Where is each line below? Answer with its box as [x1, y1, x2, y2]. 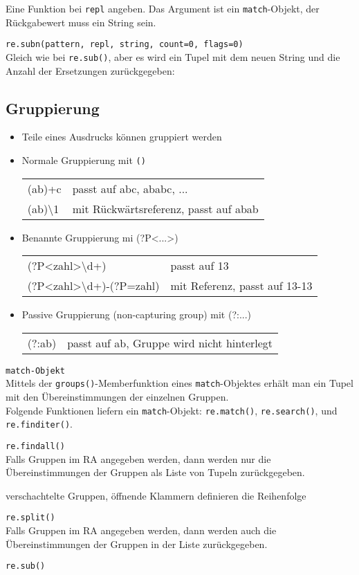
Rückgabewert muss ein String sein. [6, 15, 156, 29]
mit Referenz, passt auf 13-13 [170, 277, 313, 294]
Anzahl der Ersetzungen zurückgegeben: [6, 63, 175, 77]
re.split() [6, 513, 55, 523]
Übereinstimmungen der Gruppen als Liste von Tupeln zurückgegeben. [6, 465, 305, 480]
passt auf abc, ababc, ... [72, 180, 188, 197]
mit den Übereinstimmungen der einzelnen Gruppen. [6, 390, 229, 404]
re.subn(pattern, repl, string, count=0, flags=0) [6, 39, 243, 50]
